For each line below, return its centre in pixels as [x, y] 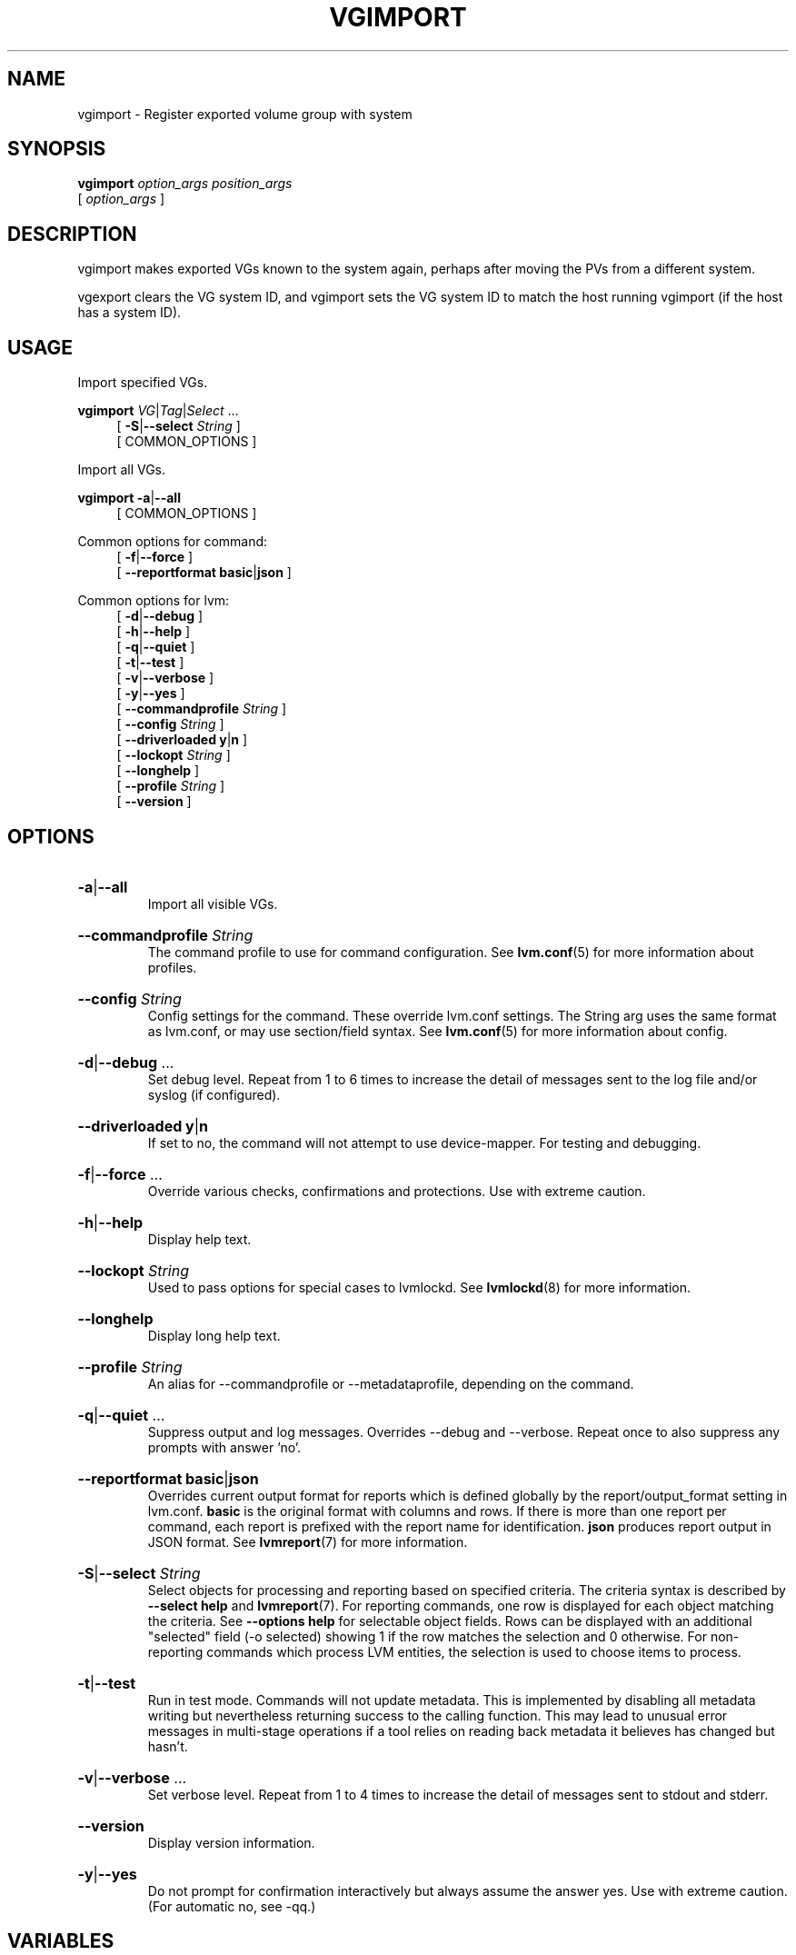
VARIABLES [61, 1941]
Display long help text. [214, 1335]
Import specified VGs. [143, 383]
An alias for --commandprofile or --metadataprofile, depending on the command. [391, 1383]
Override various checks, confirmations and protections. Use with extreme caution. [397, 1191]
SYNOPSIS [57, 149]
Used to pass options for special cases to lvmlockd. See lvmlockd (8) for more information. [419, 1287]
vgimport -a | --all [129, 498]
